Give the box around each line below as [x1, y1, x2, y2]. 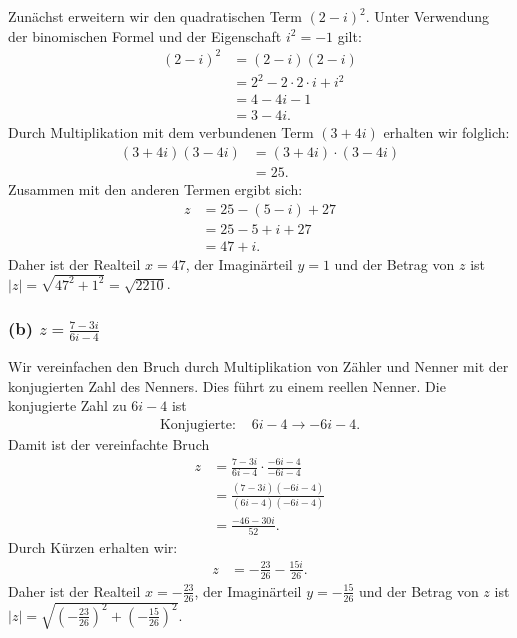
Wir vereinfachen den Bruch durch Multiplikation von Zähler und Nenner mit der [8, 356, 509, 377]
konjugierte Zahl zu [8, 395, 127, 416]
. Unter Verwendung [365, 6, 490, 26]
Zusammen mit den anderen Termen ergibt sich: [8, 178, 303, 199]
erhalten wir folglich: [383, 122, 510, 143]
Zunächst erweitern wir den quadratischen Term [8, 6, 302, 26]
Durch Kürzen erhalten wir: [8, 536, 178, 557]
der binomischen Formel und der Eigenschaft [8, 25, 282, 46]
